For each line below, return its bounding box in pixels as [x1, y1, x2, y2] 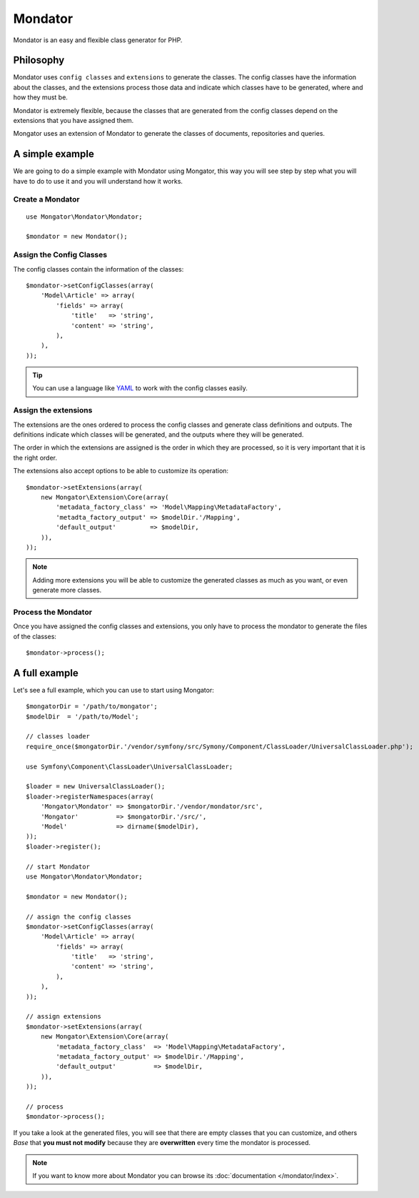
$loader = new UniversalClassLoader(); [26, 783, 166, 791]
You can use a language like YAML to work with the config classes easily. [32, 384, 248, 392]
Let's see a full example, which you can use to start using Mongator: [13, 685, 214, 694]
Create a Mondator [13, 194, 80, 204]
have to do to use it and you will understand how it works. [13, 177, 183, 185]
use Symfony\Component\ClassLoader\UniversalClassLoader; [26, 762, 233, 771]
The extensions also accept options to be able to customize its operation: [13, 467, 228, 475]
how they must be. [13, 93, 68, 102]
